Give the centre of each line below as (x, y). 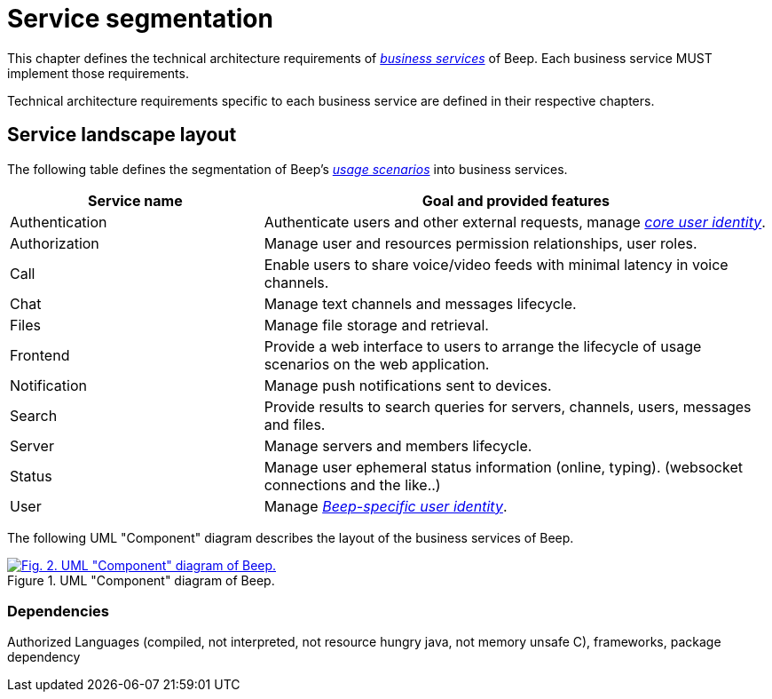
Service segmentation (140, 19)
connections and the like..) (352, 485)
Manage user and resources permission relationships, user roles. (481, 243)
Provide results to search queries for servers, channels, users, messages (508, 406)
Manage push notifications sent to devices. (408, 385)
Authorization (55, 243)
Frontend (40, 355)
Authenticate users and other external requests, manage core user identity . (515, 222)
